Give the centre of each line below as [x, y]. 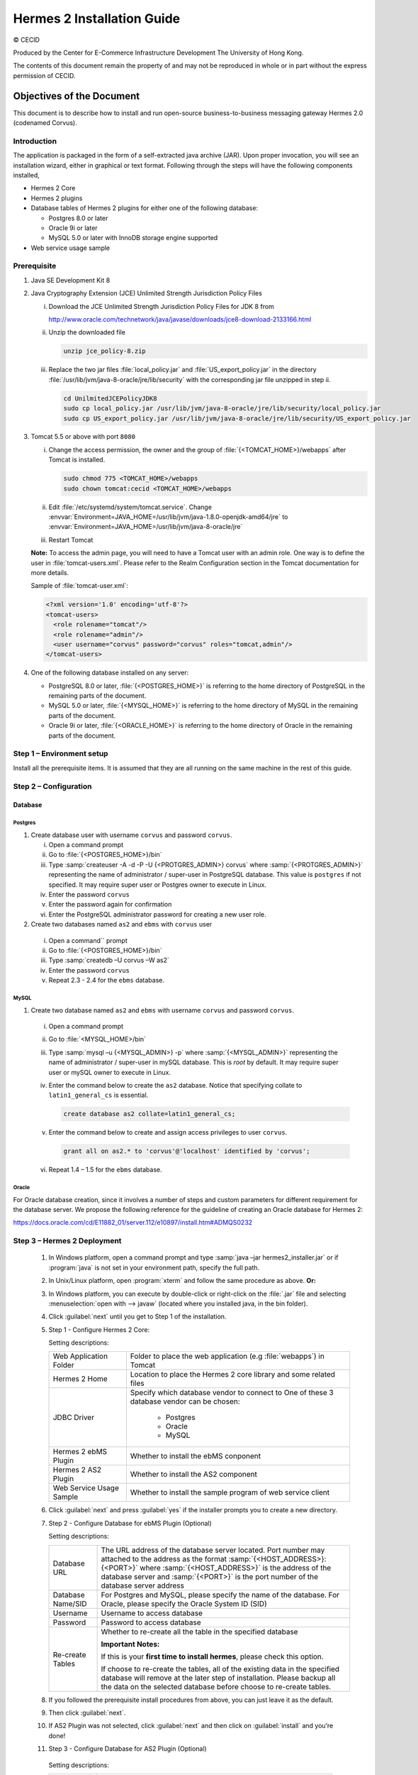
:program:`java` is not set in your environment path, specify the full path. [154, 1267]
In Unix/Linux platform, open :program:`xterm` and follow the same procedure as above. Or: [182, 1281]
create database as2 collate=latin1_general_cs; [149, 1114]
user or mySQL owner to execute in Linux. [110, 1072]
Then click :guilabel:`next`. [87, 1713]
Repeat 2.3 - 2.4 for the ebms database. [107, 981]
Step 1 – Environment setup [61, 754]
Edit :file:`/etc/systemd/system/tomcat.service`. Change [130, 507]
